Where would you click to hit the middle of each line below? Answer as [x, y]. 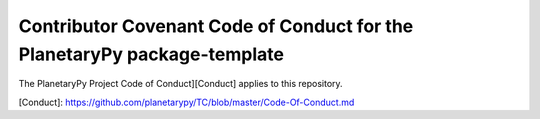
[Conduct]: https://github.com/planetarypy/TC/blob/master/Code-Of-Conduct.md [186, 102]
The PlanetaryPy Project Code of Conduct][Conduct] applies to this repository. [181, 84]
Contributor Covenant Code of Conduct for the [216, 26]
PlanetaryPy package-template [151, 54]
